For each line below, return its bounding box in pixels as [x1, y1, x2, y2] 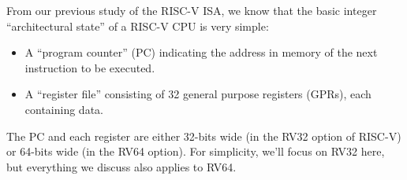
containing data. [24, 101, 103, 117]
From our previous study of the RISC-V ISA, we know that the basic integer [6, 2, 377, 18]
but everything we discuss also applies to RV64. [6, 158, 237, 174]
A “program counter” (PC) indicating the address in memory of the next [24, 44, 378, 61]
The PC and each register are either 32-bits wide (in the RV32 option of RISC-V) [6, 127, 401, 144]
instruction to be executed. [24, 59, 155, 75]
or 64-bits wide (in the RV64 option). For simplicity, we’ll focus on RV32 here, [6, 143, 385, 160]
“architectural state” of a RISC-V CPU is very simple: [6, 17, 269, 34]
